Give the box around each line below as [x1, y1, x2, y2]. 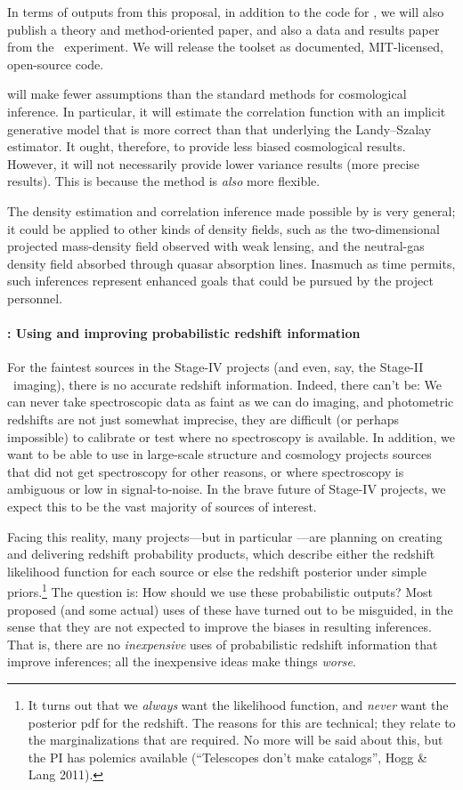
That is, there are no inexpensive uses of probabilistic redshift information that [7, 634, 438, 653]
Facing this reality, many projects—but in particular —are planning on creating [7, 527, 443, 545]
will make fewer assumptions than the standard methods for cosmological [7, 85, 407, 103]
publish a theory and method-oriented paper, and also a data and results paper [7, 20, 440, 38]
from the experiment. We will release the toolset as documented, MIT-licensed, [7, 37, 443, 56]
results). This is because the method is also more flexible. [7, 172, 321, 190]
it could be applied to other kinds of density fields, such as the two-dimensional [7, 219, 440, 238]
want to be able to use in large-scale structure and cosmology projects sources [7, 445, 432, 464]
